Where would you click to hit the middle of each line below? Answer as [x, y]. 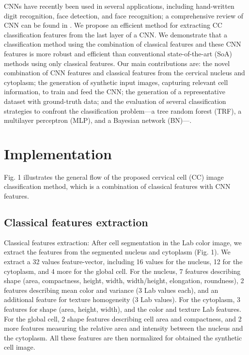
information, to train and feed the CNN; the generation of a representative [115, 92]
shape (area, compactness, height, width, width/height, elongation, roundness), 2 [124, 280]
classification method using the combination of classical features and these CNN [123, 44]
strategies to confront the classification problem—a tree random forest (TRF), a [123, 110]
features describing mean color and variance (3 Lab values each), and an [111, 290]
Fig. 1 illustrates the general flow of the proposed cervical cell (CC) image [114, 177]
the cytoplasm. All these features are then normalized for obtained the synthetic [123, 337]
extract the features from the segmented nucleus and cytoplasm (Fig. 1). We [117, 252]
